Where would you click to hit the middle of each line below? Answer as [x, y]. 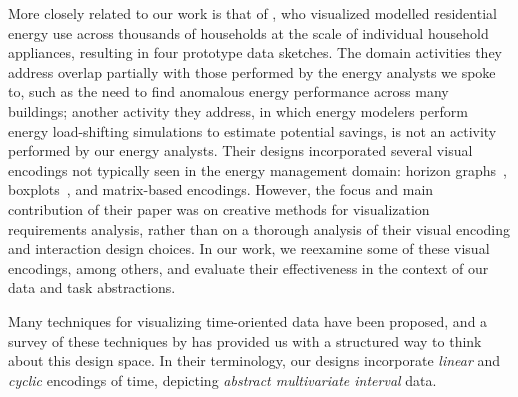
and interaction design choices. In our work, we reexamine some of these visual [249, 248]
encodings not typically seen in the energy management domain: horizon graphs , [257, 169]
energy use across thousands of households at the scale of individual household [248, 32]
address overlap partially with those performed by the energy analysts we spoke [252, 71]
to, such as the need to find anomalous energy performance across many [228, 91]
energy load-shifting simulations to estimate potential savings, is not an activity [252, 130]
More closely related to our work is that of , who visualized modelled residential [252, 13]
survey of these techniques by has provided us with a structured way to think [245, 340]
